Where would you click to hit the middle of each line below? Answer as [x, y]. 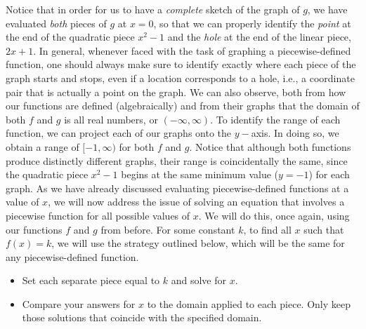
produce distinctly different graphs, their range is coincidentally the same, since [177, 160]
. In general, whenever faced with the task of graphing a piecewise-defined [192, 50]
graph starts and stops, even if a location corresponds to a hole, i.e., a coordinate [180, 78]
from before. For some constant [168, 229]
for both [137, 146]
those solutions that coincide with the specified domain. [142, 317]
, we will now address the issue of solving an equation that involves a [196, 202]
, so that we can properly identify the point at [252, 23]
